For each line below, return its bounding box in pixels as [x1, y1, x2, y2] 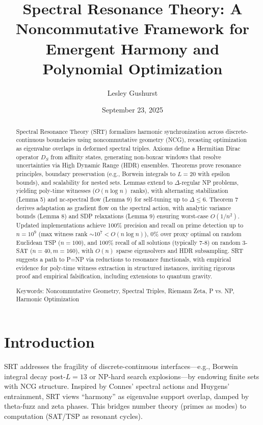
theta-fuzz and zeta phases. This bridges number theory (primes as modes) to [4, 401, 247, 411]
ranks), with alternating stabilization [130, 186, 228, 195]
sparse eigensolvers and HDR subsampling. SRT [116, 246, 243, 255]
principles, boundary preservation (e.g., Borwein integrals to [16, 169, 176, 178]
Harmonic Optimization [16, 295, 80, 303]
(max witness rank [38, 229, 88, 238]
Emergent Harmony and [45, 38, 220, 59]
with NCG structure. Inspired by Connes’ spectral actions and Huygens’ [4, 381, 230, 391]
